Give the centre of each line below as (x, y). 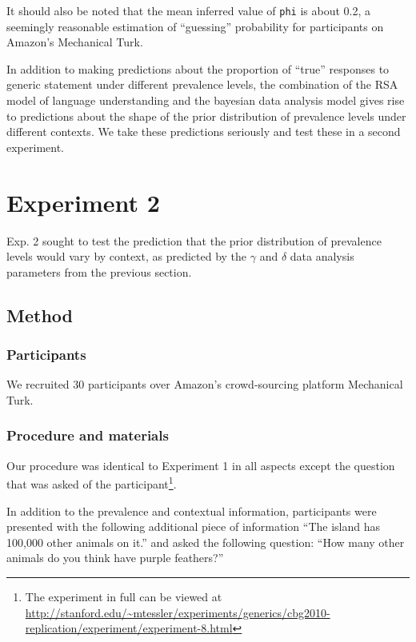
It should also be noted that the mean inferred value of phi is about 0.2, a (189, 10)
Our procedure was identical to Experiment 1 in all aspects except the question (201, 465)
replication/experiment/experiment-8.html (129, 628)
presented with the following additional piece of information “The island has (194, 526)
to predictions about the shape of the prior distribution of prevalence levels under (206, 116)
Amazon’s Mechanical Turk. (75, 42)
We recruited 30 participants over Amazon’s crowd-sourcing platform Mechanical (205, 384)
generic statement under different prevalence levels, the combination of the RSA (202, 84)
